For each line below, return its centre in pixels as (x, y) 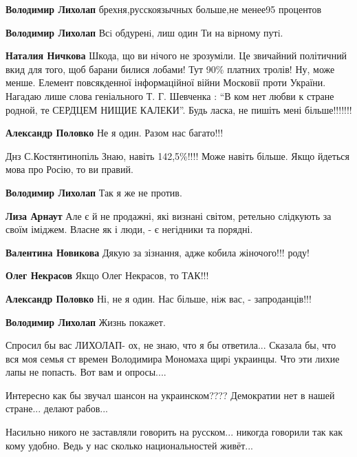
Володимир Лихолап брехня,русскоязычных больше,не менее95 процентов (164, 9)
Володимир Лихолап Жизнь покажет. (86, 322)
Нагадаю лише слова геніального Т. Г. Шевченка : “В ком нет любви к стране (170, 95)
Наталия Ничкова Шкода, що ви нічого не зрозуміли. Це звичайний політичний (176, 55)
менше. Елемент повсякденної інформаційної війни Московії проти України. (166, 82)
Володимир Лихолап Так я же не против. (94, 192)
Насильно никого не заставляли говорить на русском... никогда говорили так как (174, 432)
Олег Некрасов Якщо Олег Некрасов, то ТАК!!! (107, 275)
